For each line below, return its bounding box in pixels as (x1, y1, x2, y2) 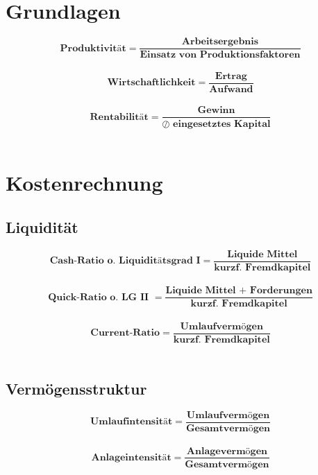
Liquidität (6, 216, 78, 237)
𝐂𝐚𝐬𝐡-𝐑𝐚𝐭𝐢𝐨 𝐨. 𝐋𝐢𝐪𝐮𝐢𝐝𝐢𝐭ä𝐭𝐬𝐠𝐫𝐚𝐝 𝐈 (49, 256, 201, 266)
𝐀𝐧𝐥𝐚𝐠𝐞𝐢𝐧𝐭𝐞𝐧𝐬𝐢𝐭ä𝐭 (91, 452, 171, 463)
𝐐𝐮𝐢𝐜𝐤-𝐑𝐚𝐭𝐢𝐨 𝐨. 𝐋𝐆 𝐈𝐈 (48, 292, 149, 302)
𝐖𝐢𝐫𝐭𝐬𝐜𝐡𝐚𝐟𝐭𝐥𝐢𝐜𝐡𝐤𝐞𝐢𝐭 (107, 78, 196, 88)
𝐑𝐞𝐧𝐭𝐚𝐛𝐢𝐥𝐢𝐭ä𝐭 (90, 112, 149, 122)
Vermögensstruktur (6, 378, 147, 399)
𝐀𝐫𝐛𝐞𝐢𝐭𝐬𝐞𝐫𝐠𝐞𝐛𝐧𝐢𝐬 (181, 37, 259, 47)
